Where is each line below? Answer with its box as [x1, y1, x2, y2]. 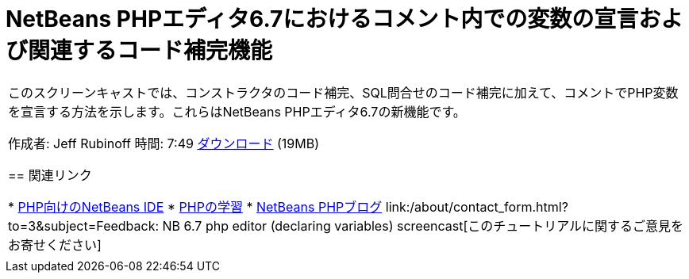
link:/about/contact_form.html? [385, 198, 568, 215]
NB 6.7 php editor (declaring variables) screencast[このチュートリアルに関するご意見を [162, 217, 684, 234]
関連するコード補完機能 [28, 37, 273, 64]
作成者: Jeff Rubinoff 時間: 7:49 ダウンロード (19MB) [8, 135, 320, 151]
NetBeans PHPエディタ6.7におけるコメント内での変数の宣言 [6, 6, 639, 32]
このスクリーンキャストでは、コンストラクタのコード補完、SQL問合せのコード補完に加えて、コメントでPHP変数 [8, 84, 679, 101]
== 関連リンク [8, 166, 92, 183]
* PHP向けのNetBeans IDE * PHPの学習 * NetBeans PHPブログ [8, 198, 383, 215]
